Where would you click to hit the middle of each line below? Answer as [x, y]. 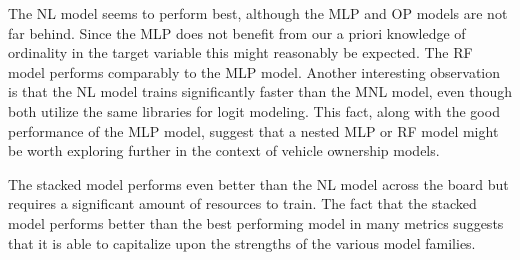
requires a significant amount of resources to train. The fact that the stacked [242, 203]
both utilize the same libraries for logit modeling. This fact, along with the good [254, 110]
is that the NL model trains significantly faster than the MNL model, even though [260, 91]
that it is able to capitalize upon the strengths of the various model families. [242, 242]
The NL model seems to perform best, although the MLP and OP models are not [258, 13]
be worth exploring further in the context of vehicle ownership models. [224, 150]
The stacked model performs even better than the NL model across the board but [258, 183]
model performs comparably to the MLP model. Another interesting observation [254, 71]
